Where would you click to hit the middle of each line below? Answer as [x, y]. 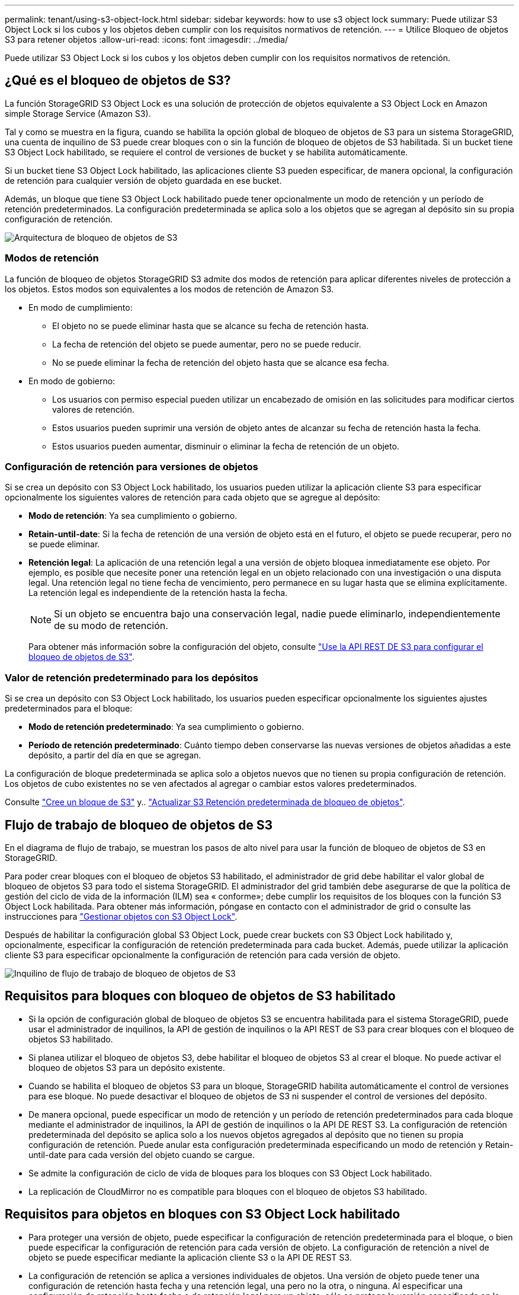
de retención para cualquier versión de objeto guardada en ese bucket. [143, 180]
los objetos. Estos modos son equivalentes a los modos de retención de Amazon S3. [169, 289]
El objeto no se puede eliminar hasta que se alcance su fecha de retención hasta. [211, 326]
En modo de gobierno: [72, 381]
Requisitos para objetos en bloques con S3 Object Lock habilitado [203, 1214]
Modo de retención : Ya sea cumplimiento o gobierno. [133, 516]
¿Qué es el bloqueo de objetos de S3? [118, 81]
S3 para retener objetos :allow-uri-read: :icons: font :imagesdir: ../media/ [147, 39]
